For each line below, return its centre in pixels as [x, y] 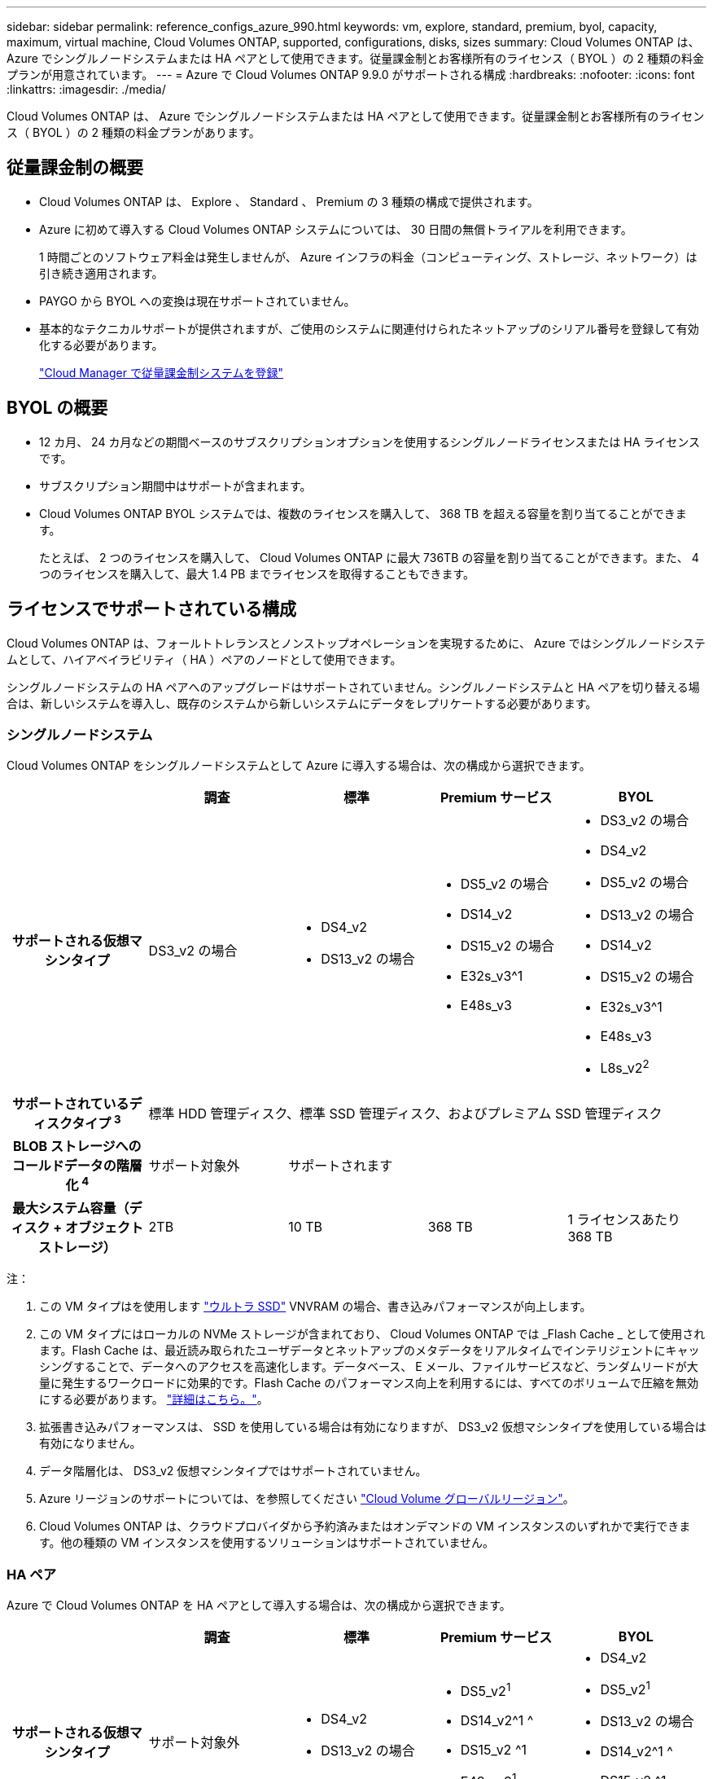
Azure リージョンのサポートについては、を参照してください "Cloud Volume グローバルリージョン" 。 [307, 1499]
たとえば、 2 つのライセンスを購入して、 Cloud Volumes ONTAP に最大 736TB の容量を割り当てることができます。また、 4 [369, 557]
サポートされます [341, 1166]
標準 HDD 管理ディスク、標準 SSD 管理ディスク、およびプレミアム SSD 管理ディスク [405, 1113]
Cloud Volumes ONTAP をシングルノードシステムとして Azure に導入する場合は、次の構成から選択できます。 [299, 766]
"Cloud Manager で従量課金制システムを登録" [162, 372]
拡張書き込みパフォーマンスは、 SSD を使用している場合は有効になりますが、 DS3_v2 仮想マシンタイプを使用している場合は [373, 1427]
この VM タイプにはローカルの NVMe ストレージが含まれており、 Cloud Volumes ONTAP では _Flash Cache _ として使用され [372, 1334]
